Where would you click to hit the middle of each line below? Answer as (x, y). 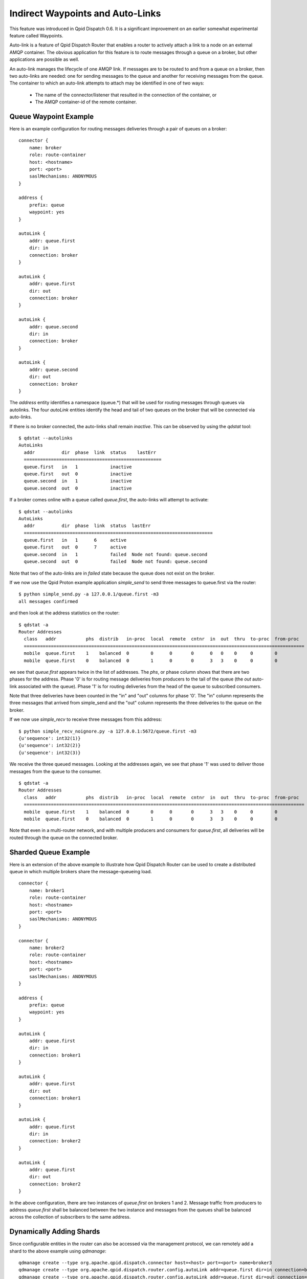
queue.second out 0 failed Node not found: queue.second (116, 562)
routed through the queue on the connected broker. (64, 837)
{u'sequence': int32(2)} (50, 745)
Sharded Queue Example (50, 852)
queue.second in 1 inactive (78, 481)
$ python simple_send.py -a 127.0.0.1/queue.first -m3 (89, 594)
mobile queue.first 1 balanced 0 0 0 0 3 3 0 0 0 (151, 812)
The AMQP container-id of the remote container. (86, 102)
